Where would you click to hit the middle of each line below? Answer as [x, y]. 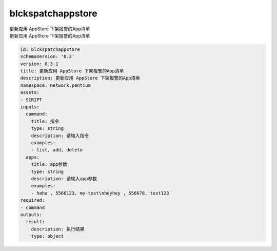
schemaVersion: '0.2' [47, 57]
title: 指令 [45, 121]
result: [35, 222]
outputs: [31, 215]
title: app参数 [49, 165]
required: [33, 200]
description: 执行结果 [58, 229]
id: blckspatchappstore [50, 49]
